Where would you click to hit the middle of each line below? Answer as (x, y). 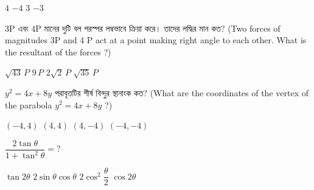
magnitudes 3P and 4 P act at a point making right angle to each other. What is (156, 40)
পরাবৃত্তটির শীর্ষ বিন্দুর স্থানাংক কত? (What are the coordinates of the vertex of (181, 92)
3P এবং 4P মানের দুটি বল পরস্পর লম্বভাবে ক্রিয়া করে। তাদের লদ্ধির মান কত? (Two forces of (143, 28)
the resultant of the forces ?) (58, 51)
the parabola (29, 104)
